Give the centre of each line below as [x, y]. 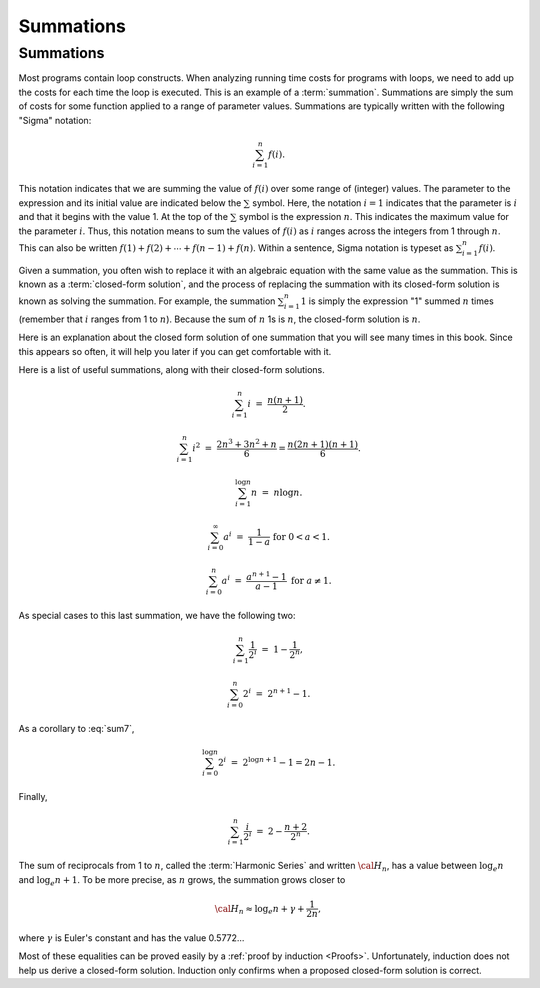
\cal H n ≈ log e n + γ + [259, 910]
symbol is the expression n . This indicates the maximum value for [374, 217]
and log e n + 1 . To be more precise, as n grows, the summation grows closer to [182, 880]
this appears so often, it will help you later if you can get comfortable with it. [175, 351]
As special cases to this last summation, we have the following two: [157, 615]
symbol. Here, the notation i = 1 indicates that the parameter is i [384, 202]
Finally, [33, 797]
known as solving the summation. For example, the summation [147, 301]
